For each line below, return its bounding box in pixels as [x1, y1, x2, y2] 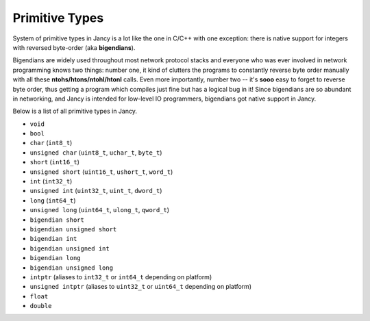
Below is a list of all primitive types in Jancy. [12, 107, 137, 116]
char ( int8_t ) [29, 139, 73, 147]
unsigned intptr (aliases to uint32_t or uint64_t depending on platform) [29, 283, 252, 291]
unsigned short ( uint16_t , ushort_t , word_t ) [29, 168, 173, 176]
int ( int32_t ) [29, 177, 73, 185]
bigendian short [29, 216, 85, 224]
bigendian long [29, 254, 82, 262]
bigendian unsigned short [29, 225, 117, 233]
